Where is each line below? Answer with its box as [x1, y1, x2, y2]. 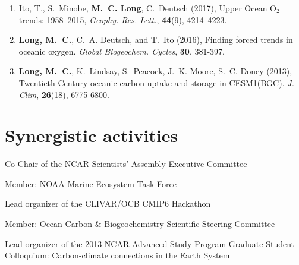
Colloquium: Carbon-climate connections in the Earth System [5, 249, 230, 261]
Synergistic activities [5, 123, 178, 147]
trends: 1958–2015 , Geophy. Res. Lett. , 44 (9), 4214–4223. [18, 13, 227, 26]
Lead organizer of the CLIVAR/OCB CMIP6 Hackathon [5, 197, 211, 210]
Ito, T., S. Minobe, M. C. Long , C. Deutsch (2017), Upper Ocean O [18, 2, 276, 14]
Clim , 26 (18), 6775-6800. [18, 88, 109, 100]
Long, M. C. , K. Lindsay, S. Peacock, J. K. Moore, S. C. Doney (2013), [18, 65, 292, 77]
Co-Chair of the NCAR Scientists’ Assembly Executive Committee [5, 157, 247, 170]
